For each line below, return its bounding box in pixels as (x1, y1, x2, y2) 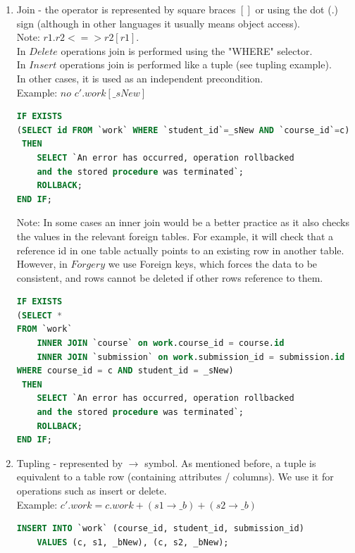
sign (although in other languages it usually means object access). (16, 15, 301, 30)
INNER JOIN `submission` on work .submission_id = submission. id (37, 352, 345, 362)
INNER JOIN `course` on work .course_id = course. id (37, 338, 285, 349)
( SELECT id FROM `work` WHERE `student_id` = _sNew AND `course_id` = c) (16, 125, 350, 135)
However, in (16, 256, 68, 271)
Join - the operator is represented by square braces (16, 2, 236, 16)
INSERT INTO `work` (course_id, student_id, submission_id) (16, 523, 304, 534)
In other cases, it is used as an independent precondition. (16, 70, 263, 85)
